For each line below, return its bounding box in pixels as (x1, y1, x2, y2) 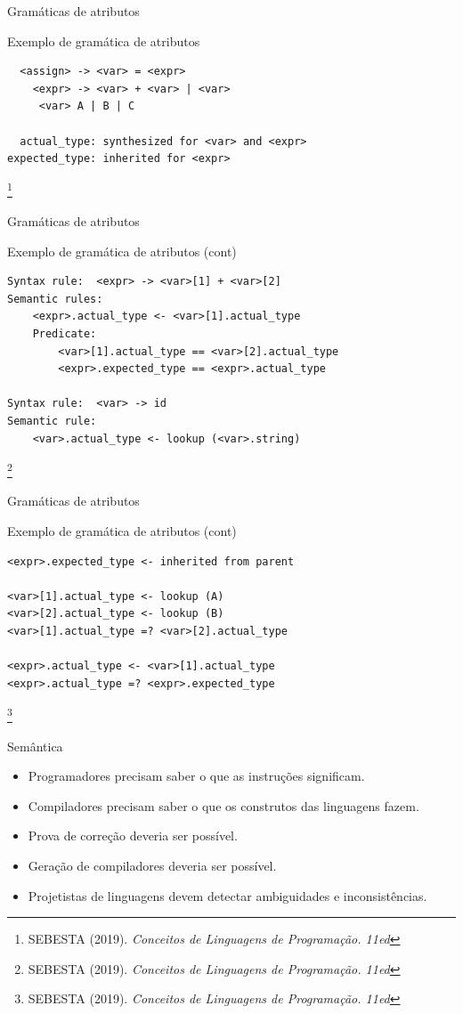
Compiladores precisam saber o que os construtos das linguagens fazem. (28, 796, 419, 815)
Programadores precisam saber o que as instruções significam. (28, 767, 365, 785)
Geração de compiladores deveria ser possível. (28, 856, 277, 874)
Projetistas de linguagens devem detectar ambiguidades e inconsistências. (28, 886, 427, 904)
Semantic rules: (7, 292, 103, 305)
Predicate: (32, 327, 97, 340)
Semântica (7, 736, 63, 755)
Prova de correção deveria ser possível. (28, 826, 238, 845)
